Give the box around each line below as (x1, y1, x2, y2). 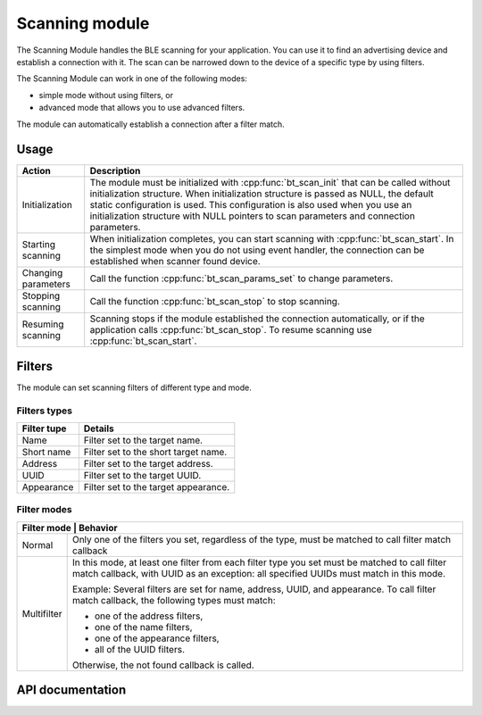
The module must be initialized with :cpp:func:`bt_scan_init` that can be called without (89, 177, 451, 189)
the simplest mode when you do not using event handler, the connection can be (89, 244, 425, 256)
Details (83, 422, 115, 435)
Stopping (21, 290, 61, 303)
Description (89, 165, 141, 178)
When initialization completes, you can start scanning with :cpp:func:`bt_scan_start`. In (89, 233, 454, 245)
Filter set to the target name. (83, 434, 204, 446)
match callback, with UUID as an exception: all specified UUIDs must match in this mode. (71, 567, 446, 579)
